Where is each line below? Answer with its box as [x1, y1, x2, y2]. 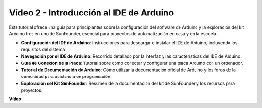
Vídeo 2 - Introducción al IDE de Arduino [9, 7, 174, 18]
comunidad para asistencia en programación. [21, 74, 112, 79]
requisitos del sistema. [21, 46, 66, 52]
